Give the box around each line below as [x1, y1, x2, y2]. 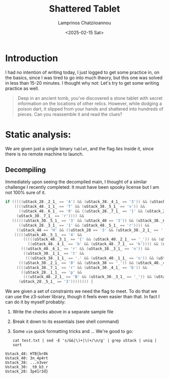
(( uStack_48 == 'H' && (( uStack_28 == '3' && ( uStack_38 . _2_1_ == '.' [16, 228, 167, 233]
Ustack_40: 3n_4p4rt [5, 356, 49, 361]
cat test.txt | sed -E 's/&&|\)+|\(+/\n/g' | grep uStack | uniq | [12, 338, 157, 343]
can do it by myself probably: [5, 299, 66, 305]
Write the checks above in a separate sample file [12, 309, 114, 315]
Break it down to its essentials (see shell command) [12, 318, 119, 324]
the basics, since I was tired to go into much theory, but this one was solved [5, 74, 162, 81]
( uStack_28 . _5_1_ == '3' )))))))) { [18, 279, 94, 284]
